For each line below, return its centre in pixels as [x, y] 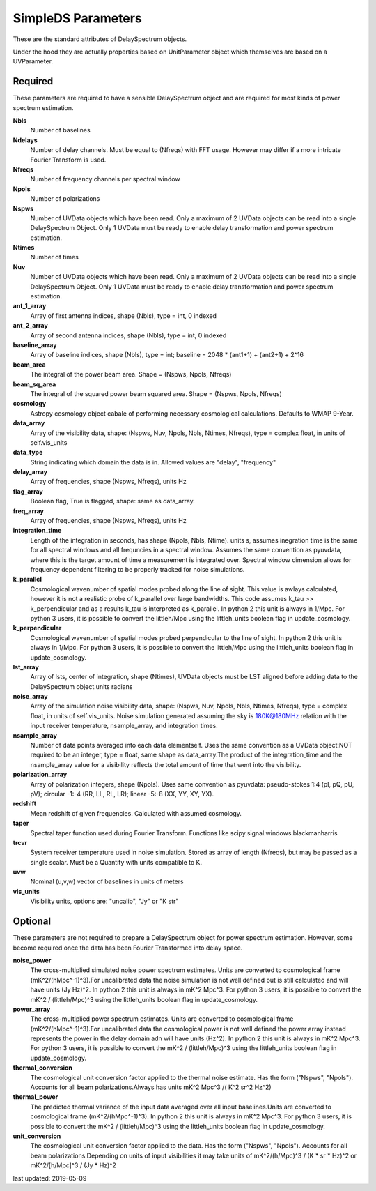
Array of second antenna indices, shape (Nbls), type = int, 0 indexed [128, 335]
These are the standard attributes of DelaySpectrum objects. [100, 39]
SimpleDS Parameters [77, 18]
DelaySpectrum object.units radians [81, 686]
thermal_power [36, 1097]
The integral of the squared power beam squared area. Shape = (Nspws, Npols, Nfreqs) [156, 393]
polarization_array [40, 775]
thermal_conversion [43, 1068]
